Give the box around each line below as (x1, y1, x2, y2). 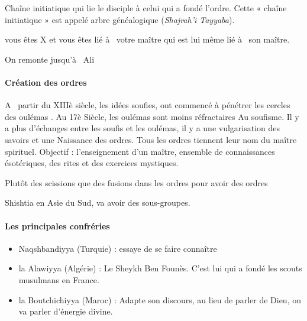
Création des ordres (5, 76, 87, 88)
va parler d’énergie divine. (18, 305, 113, 317)
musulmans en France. (18, 273, 99, 286)
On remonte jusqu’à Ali (5, 53, 95, 65)
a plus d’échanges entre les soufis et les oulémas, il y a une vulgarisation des (5, 122, 280, 134)
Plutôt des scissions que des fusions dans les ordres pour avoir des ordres (5, 176, 268, 189)
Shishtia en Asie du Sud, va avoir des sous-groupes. (5, 196, 190, 209)
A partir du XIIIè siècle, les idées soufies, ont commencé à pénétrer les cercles (5, 99, 290, 111)
